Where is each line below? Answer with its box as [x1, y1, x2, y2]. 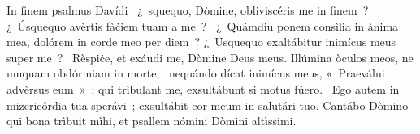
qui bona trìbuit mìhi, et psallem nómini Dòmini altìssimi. [6, 112, 297, 129]
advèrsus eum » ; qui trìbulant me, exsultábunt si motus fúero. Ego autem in [6, 80, 400, 97]
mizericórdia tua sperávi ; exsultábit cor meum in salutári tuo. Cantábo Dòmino [6, 96, 409, 113]
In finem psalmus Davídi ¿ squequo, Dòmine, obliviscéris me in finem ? [6, 2, 369, 18]
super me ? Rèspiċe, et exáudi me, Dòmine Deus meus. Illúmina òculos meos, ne [6, 48, 414, 65]
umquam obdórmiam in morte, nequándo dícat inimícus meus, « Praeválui [6, 65, 385, 82]
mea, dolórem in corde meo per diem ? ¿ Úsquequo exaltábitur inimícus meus [6, 33, 396, 50]
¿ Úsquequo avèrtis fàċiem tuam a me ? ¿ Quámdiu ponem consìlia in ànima [6, 17, 399, 34]
